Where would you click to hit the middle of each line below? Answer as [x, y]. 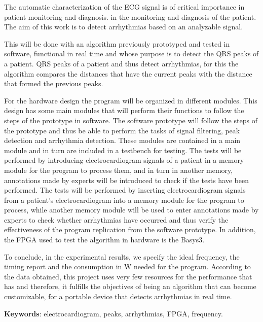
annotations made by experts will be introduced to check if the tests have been [126, 180]
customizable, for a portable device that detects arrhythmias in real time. [118, 296]
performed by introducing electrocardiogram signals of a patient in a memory [124, 160]
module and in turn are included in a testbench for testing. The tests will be [123, 150]
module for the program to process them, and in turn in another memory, [119, 170]
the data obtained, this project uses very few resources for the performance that [128, 276]
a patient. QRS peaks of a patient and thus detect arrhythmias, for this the [121, 63]
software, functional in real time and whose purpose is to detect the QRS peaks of [131, 53]
